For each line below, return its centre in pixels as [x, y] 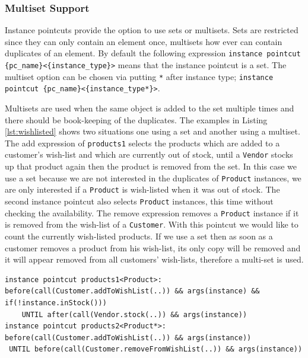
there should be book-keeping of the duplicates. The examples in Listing [136, 119]
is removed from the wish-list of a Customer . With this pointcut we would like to [152, 224]
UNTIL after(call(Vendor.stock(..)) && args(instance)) [134, 314]
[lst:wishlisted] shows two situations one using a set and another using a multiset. [153, 131]
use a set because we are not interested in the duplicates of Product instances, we [153, 178]
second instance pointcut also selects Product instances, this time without [139, 201]
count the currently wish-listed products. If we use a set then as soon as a [139, 236]
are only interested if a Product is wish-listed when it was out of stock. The [142, 189]
